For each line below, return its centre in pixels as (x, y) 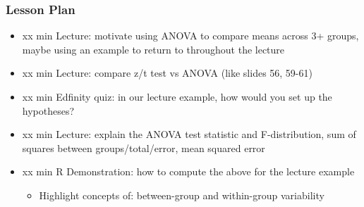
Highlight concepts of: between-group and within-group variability (182, 195)
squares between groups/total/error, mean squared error (144, 148)
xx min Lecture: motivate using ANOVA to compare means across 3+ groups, (190, 36)
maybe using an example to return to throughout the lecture (153, 49)
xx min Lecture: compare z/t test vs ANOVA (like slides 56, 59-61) (167, 73)
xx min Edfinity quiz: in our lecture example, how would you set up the (177, 96)
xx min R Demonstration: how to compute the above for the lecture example (188, 171)
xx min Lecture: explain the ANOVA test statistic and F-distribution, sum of (189, 134)
